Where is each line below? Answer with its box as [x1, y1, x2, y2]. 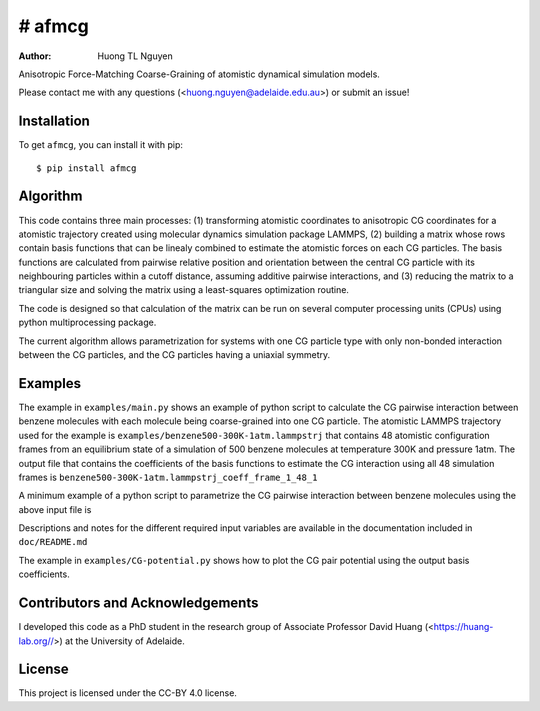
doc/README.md [18, 536, 88, 548]
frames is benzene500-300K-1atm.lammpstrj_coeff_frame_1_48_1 [18, 471, 318, 483]
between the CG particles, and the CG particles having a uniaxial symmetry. [18, 349, 330, 361]
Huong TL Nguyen [97, 50, 174, 62]
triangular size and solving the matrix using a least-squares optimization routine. [18, 284, 350, 296]
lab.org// [18, 635, 54, 647]
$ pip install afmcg [36, 162, 137, 174]
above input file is [18, 503, 92, 515]
